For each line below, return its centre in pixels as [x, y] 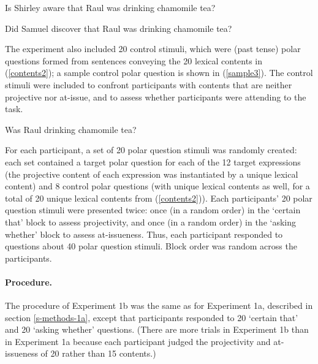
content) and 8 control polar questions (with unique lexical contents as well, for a [157, 186]
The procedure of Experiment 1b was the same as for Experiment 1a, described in [159, 305]
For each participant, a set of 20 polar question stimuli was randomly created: [151, 150]
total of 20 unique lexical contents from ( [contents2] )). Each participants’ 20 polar [159, 198]
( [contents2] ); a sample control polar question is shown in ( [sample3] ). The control [159, 73]
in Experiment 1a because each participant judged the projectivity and [138, 341]
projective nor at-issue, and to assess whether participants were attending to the [156, 97]
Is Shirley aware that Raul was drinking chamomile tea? [110, 7]
